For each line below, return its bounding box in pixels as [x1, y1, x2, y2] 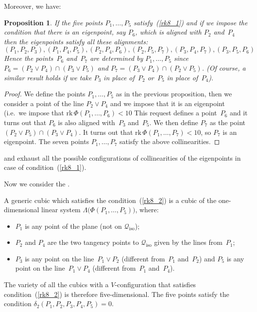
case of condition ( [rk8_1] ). [4, 162, 86, 172]
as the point [209, 117, 246, 127]
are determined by [90, 53, 143, 63]
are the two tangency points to [47, 237, 139, 247]
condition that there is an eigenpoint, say [4, 27, 126, 37]
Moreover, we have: [4, 1, 61, 11]
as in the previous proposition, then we [116, 89, 232, 99]
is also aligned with [58, 117, 115, 127]
